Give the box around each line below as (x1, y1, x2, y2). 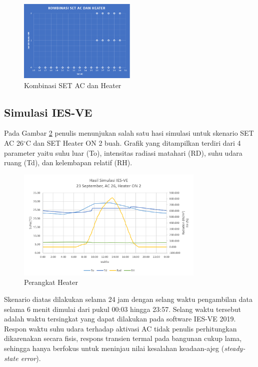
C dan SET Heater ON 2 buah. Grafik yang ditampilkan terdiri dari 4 (25, 138, 241, 148)
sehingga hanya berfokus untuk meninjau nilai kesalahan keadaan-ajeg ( (4, 343, 224, 353)
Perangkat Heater (24, 277, 78, 287)
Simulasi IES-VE (4, 104, 92, 120)
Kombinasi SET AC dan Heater (24, 80, 121, 90)
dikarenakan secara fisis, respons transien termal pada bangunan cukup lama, (4, 333, 242, 343)
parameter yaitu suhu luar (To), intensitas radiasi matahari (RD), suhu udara (4, 147, 242, 158)
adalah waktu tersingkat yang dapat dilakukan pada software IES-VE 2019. (4, 313, 236, 324)
